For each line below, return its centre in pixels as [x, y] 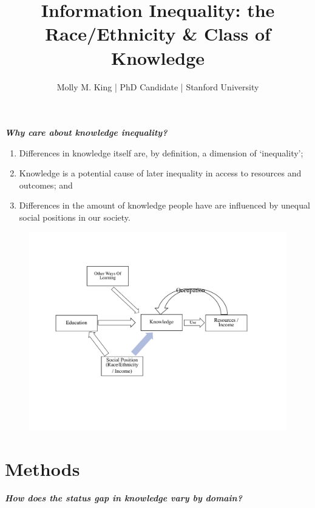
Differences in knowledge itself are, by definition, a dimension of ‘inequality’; [161, 152]
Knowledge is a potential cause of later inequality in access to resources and [160, 173]
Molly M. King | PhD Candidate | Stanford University [158, 86]
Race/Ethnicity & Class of [158, 34]
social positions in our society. [75, 217]
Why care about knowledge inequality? [86, 132]
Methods [42, 468]
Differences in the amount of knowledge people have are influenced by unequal [164, 205]
